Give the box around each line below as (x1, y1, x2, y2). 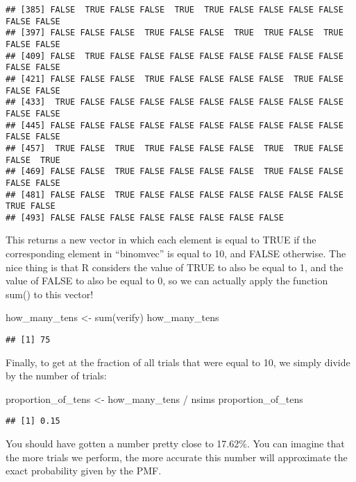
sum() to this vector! (6, 286, 94, 301)
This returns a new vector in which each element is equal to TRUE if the (6, 232, 316, 247)
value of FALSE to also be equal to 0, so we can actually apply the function (6, 273, 328, 288)
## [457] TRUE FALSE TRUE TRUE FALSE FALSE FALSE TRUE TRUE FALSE (6, 143, 344, 153)
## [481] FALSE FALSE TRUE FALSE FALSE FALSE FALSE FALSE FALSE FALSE (6, 189, 344, 200)
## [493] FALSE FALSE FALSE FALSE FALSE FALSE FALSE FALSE (6, 212, 284, 223)
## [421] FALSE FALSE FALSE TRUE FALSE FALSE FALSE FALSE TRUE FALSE (6, 74, 344, 84)
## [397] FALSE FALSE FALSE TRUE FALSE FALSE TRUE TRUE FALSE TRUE (6, 28, 344, 38)
